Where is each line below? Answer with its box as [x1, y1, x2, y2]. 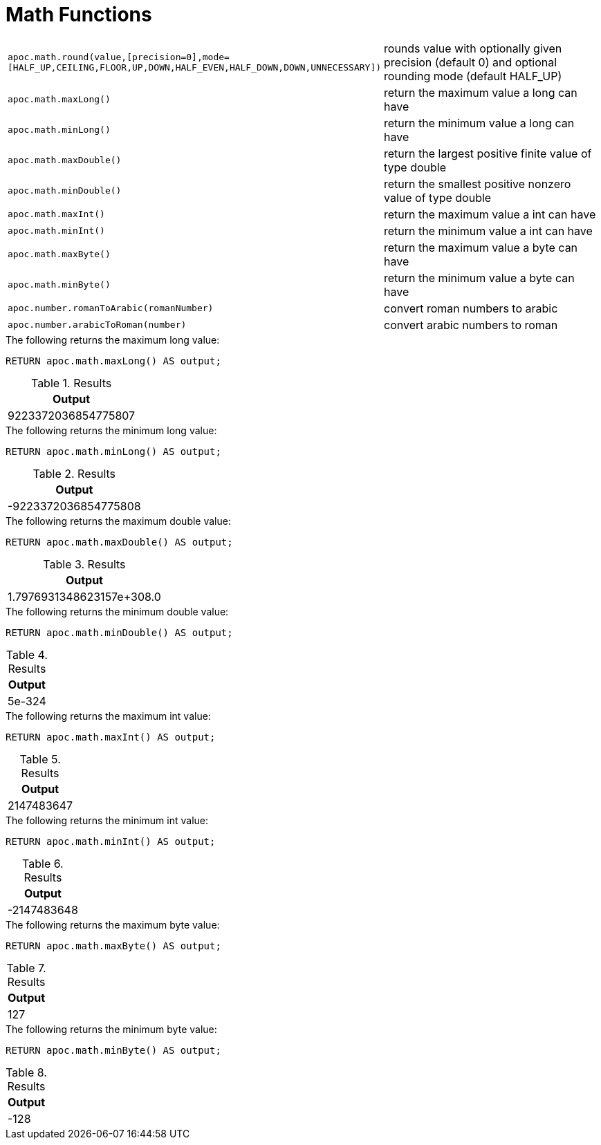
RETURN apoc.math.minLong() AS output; [6, 445, 221, 457]
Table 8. [6, 1065, 47, 1079]
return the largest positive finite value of [384, 146, 592, 160]
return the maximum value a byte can [384, 240, 578, 254]
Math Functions [6, 3, 152, 26]
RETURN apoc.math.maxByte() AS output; [6, 940, 221, 951]
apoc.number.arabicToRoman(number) [8, 319, 187, 331]
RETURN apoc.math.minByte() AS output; [6, 1044, 221, 1056]
